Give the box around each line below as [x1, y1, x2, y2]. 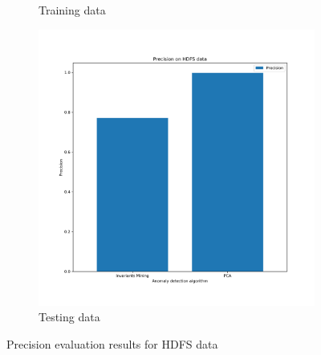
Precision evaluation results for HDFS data [6, 335, 218, 352]
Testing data [39, 308, 100, 325]
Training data [39, 2, 106, 18]
